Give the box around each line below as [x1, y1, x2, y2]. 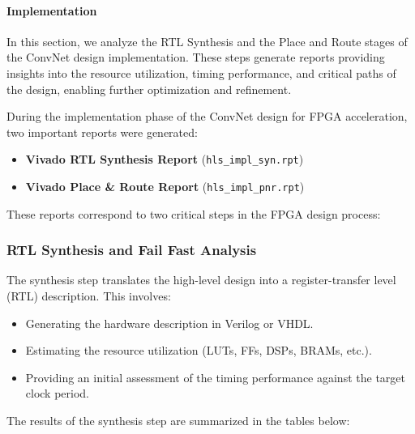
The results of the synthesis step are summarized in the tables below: [6, 412, 350, 429]
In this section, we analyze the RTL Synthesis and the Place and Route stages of [6, 32, 408, 49]
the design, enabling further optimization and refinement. [6, 80, 292, 97]
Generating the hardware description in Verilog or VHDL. [25, 314, 314, 331]
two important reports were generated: [6, 123, 198, 140]
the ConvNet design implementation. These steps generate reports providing [6, 49, 385, 66]
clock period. [25, 385, 90, 402]
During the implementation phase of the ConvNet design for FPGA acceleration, [6, 108, 408, 125]
